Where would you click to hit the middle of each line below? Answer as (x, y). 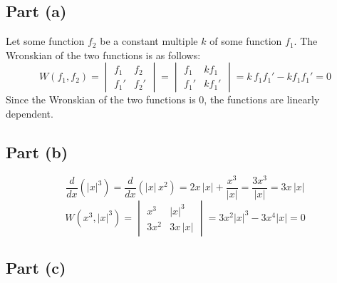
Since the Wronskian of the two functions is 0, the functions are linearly (163, 99)
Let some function (45, 41)
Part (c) (36, 268)
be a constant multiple (149, 41)
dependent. (30, 113)
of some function (246, 41)
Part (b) (37, 151)
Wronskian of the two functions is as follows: (103, 55)
